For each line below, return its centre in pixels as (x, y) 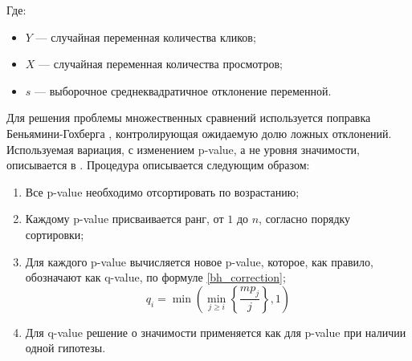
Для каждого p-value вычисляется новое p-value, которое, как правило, (199, 261)
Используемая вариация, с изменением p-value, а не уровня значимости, (183, 149)
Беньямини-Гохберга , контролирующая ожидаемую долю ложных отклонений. (199, 133)
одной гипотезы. (65, 348)
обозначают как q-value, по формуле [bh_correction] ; (155, 277)
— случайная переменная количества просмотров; (161, 64)
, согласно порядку (305, 219)
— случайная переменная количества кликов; (146, 37)
